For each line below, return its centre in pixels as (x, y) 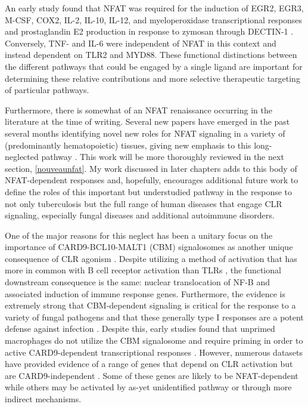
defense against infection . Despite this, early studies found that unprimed (140, 329)
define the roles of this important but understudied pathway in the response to (149, 191)
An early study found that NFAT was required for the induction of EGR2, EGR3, (154, 8)
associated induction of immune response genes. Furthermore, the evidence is (145, 293)
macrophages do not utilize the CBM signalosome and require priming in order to (154, 340)
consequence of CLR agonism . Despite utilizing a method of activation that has (151, 258)
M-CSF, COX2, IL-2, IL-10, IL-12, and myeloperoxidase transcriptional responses (154, 19)
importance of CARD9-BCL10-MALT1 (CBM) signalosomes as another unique (149, 247)
